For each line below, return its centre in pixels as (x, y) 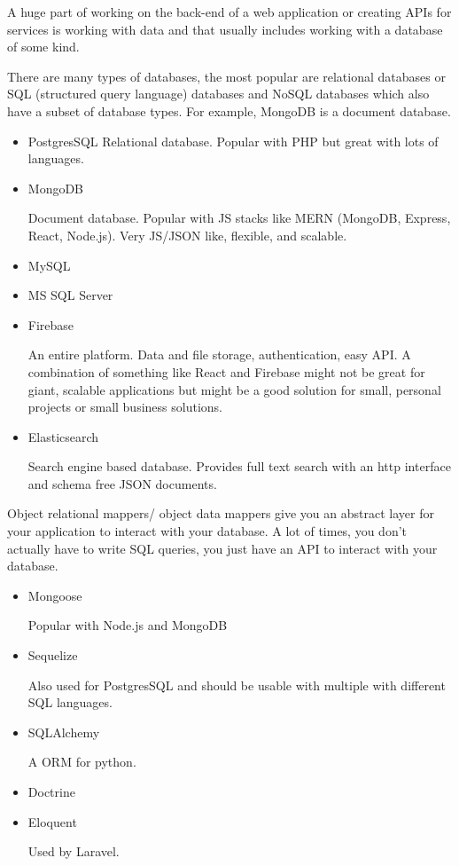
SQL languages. (70, 702)
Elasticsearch (63, 436)
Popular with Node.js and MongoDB (128, 625)
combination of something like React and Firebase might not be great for (226, 371)
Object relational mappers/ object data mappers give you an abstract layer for (221, 513)
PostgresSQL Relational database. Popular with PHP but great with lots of (233, 141)
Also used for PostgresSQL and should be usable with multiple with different (237, 685)
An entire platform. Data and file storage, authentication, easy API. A (219, 354)
